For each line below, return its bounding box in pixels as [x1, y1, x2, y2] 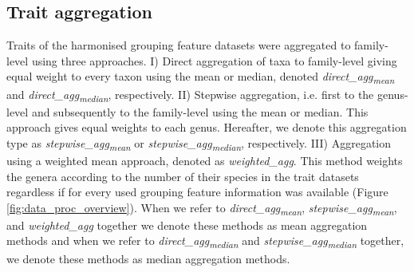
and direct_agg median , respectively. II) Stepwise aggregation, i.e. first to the [6, 85, 374, 104]
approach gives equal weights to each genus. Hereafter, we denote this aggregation [6, 119, 407, 136]
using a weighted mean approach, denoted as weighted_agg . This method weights [6, 152, 403, 168]
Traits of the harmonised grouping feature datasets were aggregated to [6, 37, 351, 53]
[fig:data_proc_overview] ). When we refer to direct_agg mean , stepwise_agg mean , [6, 199, 397, 218]
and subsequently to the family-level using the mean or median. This [31, 103, 369, 120]
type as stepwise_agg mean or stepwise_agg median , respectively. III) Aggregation [6, 134, 392, 153]
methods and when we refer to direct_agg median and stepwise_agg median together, [6, 232, 404, 251]
